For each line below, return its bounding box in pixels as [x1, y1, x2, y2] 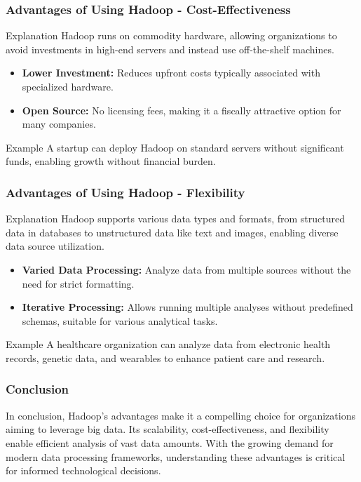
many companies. [22, 116, 96, 131]
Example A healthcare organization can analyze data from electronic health [6, 337, 331, 352]
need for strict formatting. [22, 276, 135, 290]
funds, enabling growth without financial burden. [6, 154, 216, 168]
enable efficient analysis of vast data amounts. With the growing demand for [6, 435, 334, 450]
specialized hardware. [22, 79, 114, 93]
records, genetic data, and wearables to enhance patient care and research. [6, 350, 325, 365]
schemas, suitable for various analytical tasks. [22, 313, 218, 328]
